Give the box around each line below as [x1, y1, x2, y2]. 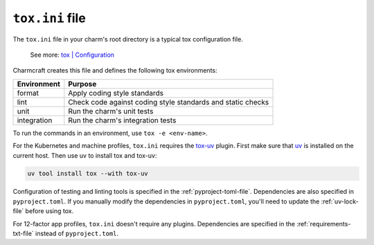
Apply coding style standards [68, 88, 164, 98]
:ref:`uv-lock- [321, 197, 359, 206]
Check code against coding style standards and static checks [68, 97, 269, 107]
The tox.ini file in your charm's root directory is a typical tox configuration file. [12, 35, 244, 43]
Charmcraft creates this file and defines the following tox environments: [12, 66, 217, 75]
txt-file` [12, 229, 34, 238]
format [17, 88, 39, 98]
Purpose [68, 79, 97, 89]
